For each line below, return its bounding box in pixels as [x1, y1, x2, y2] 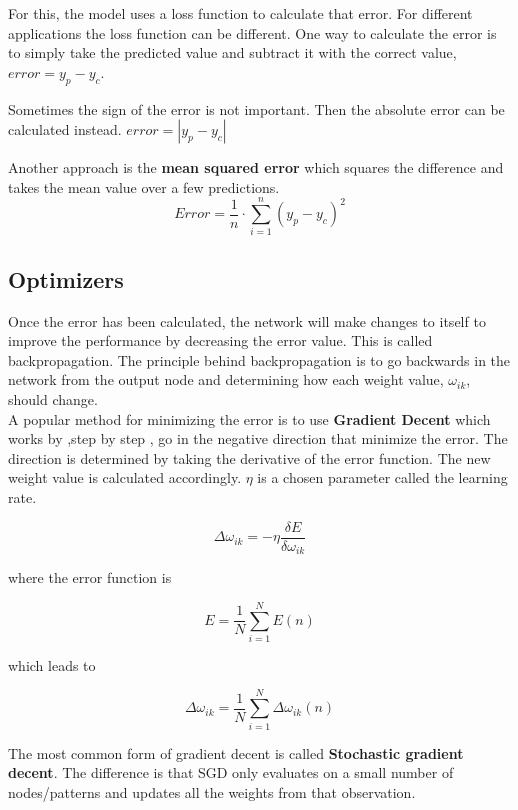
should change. [8, 389, 98, 410]
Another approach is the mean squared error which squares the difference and [8, 157, 504, 178]
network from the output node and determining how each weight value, [8, 369, 444, 390]
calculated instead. [8, 119, 122, 140]
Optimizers [8, 263, 124, 294]
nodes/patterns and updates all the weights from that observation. [8, 781, 416, 802]
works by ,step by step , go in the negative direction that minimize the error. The [8, 428, 508, 449]
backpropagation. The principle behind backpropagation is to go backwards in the [8, 349, 511, 370]
